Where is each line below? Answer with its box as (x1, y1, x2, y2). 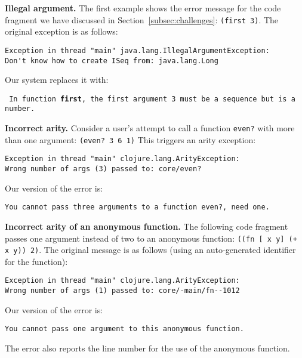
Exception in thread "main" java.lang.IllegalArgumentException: (5, 46, 270, 55)
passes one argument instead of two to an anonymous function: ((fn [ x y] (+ (5, 232, 297, 244)
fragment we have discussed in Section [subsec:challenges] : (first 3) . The (5, 13, 279, 26)
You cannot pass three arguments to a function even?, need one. (5, 203, 270, 212)
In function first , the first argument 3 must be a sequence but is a (9, 94, 295, 103)
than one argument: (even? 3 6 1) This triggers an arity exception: (5, 133, 256, 146)
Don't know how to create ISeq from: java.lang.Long (5, 56, 218, 65)
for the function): (5, 255, 68, 267)
